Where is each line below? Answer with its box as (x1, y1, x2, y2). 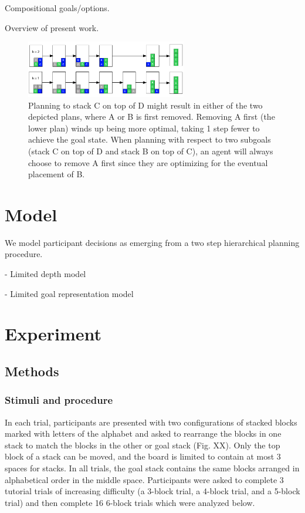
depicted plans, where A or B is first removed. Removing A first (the (28, 110, 275, 123)
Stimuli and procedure (5, 393, 113, 407)
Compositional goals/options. (5, 2, 110, 14)
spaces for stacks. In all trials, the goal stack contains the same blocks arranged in (5, 461, 300, 474)
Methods (5, 362, 59, 380)
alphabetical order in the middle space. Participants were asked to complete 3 (5, 473, 284, 485)
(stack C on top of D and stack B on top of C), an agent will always (28, 144, 273, 157)
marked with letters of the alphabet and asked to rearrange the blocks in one (5, 427, 282, 440)
